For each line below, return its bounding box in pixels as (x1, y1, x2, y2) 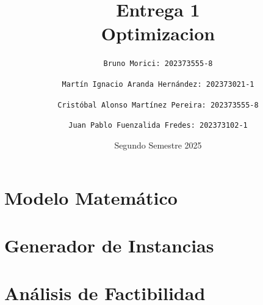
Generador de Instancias (4, 232, 214, 257)
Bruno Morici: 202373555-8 (103, 59, 213, 68)
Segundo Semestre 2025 (114, 138, 202, 151)
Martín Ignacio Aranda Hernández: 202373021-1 (62, 79, 254, 89)
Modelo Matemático (4, 185, 178, 210)
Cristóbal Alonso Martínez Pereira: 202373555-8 (57, 100, 259, 109)
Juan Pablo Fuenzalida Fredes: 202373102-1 (68, 121, 248, 130)
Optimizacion (101, 21, 215, 46)
